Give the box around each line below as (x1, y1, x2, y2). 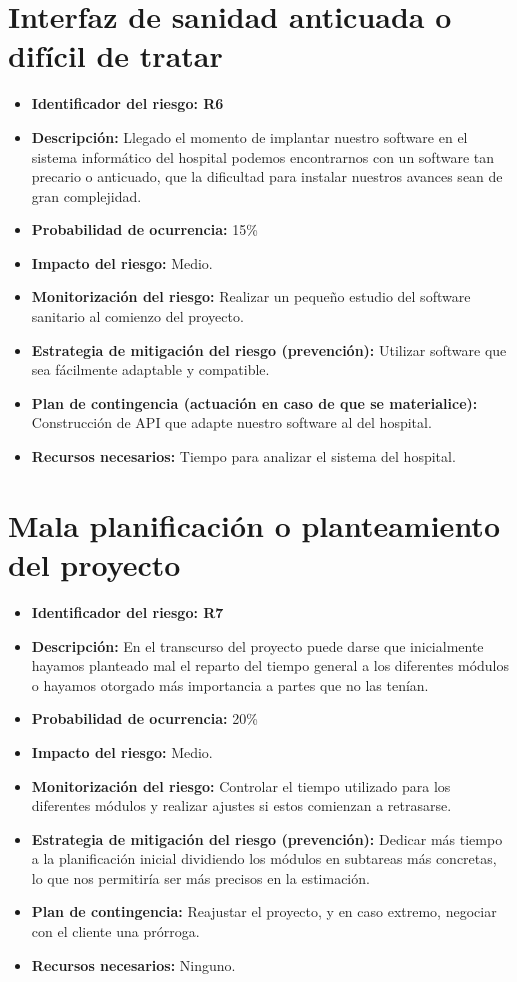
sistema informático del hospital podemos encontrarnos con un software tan (31, 146, 495, 167)
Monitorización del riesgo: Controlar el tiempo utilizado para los (31, 775, 451, 796)
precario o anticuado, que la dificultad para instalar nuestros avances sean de (31, 166, 503, 187)
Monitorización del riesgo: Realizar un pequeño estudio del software (31, 286, 471, 307)
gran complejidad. (31, 185, 142, 206)
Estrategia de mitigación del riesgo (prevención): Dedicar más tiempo (31, 828, 503, 849)
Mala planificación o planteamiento (8, 504, 500, 545)
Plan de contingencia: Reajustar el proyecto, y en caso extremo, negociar (31, 901, 497, 922)
